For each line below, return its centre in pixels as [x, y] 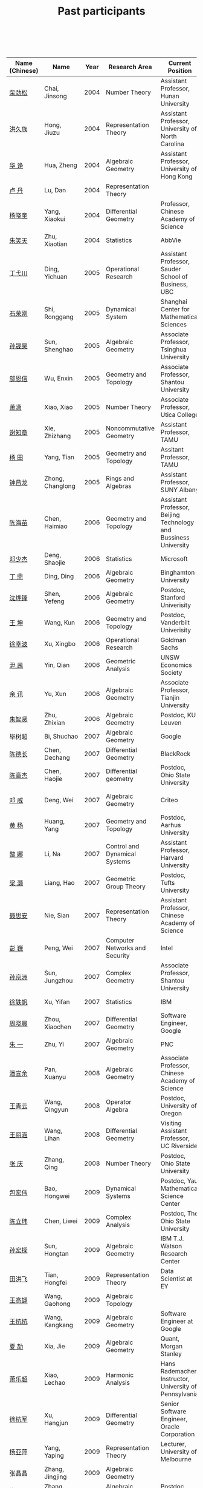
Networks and [126, 948]
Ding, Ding [59, 577]
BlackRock [176, 754]
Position [180, 71]
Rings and [120, 479]
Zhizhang [58, 436]
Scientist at [176, 1279]
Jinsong [56, 96]
